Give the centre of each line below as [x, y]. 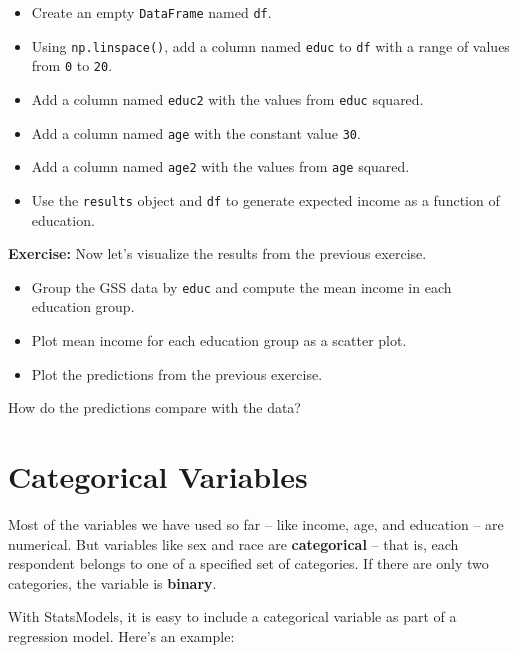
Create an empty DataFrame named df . [151, 12]
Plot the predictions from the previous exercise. [177, 373]
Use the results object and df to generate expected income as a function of [265, 199]
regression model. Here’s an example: [121, 635]
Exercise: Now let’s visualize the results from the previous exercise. [217, 253]
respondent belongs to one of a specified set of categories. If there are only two [248, 563]
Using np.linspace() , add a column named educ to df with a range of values [270, 45]
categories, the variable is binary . [112, 582]
